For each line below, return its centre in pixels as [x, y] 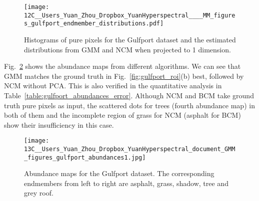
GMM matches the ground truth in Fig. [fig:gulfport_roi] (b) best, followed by [124, 76]
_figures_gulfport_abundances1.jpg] [85, 157]
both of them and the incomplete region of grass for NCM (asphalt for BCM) [122, 115]
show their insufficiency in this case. [59, 124]
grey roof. [39, 193]
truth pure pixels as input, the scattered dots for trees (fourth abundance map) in [129, 105]
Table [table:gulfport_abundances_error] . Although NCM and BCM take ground [129, 95]
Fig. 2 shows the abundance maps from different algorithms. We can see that [122, 66]
